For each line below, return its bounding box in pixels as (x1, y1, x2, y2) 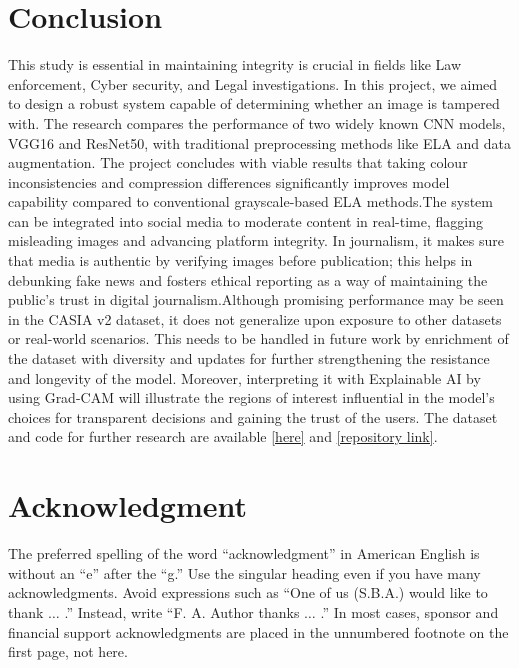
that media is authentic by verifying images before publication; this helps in (8, 250, 473, 271)
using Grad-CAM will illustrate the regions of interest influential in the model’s (8, 387, 495, 408)
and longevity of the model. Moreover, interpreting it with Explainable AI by (8, 367, 481, 388)
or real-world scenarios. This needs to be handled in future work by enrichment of (8, 328, 509, 349)
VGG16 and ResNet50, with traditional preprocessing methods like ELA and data (8, 132, 511, 153)
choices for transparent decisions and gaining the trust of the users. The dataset (8, 406, 498, 427)
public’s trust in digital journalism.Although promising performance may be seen (8, 289, 504, 310)
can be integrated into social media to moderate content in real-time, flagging (8, 210, 484, 231)
